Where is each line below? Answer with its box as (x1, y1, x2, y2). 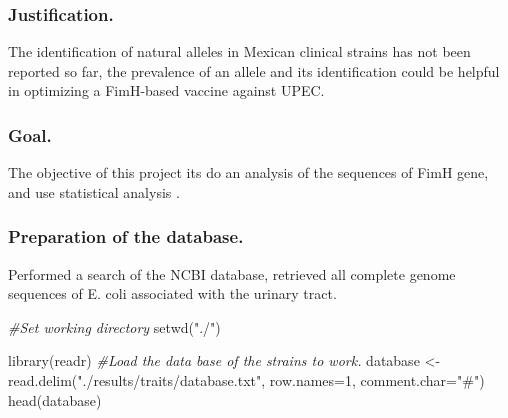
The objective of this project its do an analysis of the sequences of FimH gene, (8, 162, 489, 183)
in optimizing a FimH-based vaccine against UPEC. (8, 80, 325, 101)
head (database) (8, 389, 102, 410)
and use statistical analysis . (8, 181, 180, 202)
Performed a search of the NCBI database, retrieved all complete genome (8, 263, 456, 284)
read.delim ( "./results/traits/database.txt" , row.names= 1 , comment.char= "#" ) (8, 370, 485, 390)
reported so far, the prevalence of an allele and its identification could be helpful (8, 60, 500, 81)
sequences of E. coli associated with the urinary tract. (8, 283, 337, 304)
